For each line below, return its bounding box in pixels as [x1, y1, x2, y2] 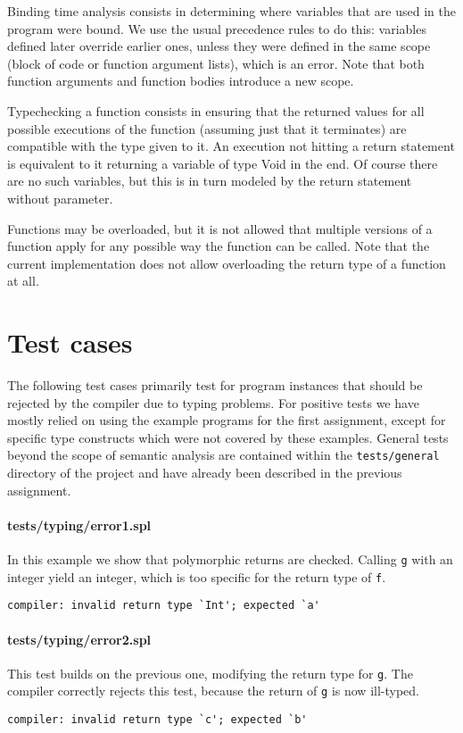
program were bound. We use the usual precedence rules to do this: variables [7, 19, 426, 37]
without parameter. [7, 188, 113, 207]
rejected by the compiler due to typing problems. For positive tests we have [7, 393, 419, 412]
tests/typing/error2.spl [7, 629, 152, 648]
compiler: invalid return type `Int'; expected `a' [7, 599, 320, 612]
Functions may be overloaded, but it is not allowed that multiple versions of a [7, 219, 433, 237]
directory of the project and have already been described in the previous [7, 463, 402, 482]
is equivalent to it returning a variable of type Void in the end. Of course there [7, 154, 438, 172]
